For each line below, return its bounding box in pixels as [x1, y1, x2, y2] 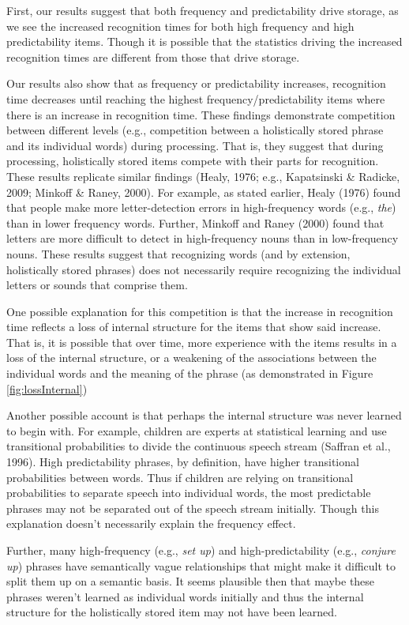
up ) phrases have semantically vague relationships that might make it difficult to [6, 557, 396, 574]
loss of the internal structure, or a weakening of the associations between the [6, 349, 377, 366]
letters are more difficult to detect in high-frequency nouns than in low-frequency [6, 230, 399, 247]
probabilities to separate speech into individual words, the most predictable [6, 484, 371, 501]
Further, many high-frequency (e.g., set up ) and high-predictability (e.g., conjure [6, 542, 396, 558]
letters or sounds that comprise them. [6, 277, 188, 293]
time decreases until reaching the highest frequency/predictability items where [6, 90, 385, 107]
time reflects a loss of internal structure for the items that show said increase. [6, 318, 381, 335]
